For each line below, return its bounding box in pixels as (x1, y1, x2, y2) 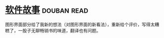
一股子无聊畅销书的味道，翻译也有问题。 (18, 27, 101, 33)
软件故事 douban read (5, 4, 88, 16)
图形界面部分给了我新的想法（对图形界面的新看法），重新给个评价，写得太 (5, 21, 155, 27)
